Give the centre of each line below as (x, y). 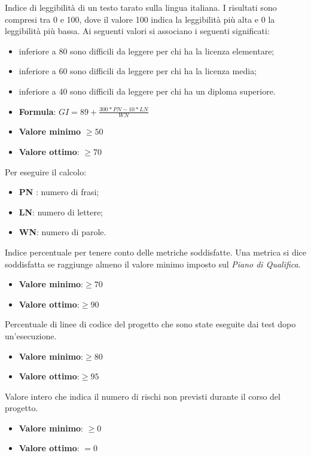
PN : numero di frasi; (59, 192)
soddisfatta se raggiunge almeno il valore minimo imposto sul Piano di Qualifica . (153, 264)
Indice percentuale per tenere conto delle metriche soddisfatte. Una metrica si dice (155, 252)
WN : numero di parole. (62, 232)
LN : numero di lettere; (61, 212)
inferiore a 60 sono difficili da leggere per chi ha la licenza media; (138, 71)
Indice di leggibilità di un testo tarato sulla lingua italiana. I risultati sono (141, 7)
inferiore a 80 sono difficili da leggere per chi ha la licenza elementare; (147, 51)
